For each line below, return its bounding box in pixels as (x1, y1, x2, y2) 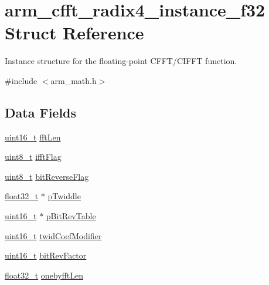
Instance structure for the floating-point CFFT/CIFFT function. (5, 55, 237, 67)
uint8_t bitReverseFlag (5, 170, 89, 182)
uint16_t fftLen (5, 130, 61, 143)
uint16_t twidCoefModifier (5, 229, 102, 242)
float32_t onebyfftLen (5, 269, 84, 281)
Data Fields (5, 103, 77, 121)
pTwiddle (47, 190, 81, 202)
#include (5, 74, 38, 86)
